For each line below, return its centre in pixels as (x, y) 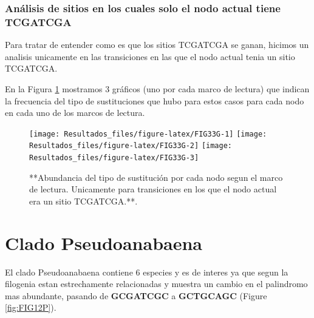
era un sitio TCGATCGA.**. (84, 201)
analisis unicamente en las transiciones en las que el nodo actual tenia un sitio (150, 56)
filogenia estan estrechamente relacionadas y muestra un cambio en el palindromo (156, 284)
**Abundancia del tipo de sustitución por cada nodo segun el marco (156, 177)
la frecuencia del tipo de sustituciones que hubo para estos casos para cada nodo (155, 100)
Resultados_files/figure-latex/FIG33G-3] (114, 158)
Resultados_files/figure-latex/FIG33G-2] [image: (131, 146)
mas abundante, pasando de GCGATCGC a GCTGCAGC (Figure (136, 295)
